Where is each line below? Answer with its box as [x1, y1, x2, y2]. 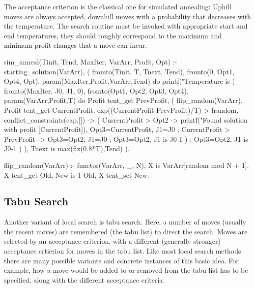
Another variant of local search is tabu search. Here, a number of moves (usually [4, 217, 246, 227]
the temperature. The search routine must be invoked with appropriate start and [4, 21, 248, 31]
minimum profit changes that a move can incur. [4, 40, 147, 50]
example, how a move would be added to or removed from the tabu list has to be [4, 265, 248, 275]
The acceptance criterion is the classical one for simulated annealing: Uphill [4, 1, 231, 11]
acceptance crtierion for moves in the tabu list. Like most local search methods [4, 246, 241, 256]
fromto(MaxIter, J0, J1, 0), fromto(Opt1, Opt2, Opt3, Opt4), [4, 85, 189, 96]
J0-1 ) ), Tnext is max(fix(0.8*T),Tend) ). [4, 143, 130, 154]
